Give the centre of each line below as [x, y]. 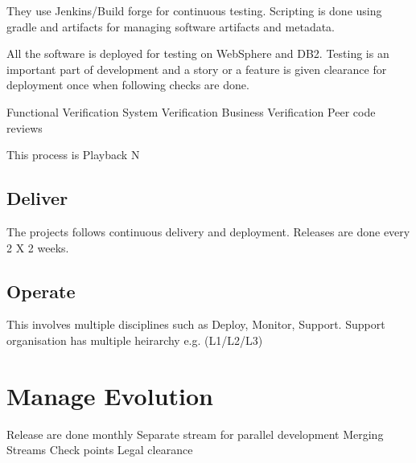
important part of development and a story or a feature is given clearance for [197, 69]
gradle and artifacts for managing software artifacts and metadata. [171, 26]
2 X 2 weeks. [38, 247]
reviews [25, 127]
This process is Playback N [73, 155]
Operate [41, 291]
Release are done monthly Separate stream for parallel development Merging [195, 434]
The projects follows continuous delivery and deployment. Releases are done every [208, 231]
